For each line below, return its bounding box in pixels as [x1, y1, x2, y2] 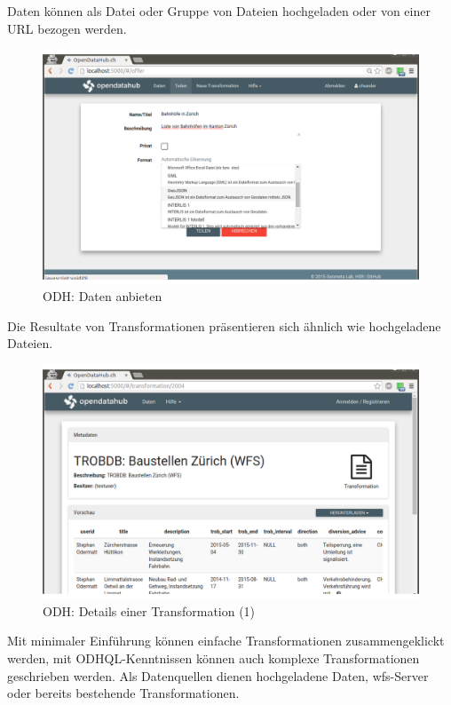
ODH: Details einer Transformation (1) [43, 601, 256, 620]
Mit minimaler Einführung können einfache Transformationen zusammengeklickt [7, 631, 445, 650]
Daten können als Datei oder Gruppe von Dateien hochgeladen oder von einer [7, 2, 431, 20]
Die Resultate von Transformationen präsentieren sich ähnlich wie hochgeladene [7, 316, 441, 335]
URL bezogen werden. [7, 19, 127, 37]
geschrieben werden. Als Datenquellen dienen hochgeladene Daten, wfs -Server [7, 666, 429, 685]
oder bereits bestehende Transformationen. [7, 684, 240, 702]
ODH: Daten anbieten [43, 287, 162, 305]
